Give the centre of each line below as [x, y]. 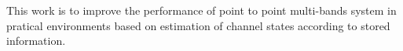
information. [36, 41]
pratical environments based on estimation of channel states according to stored [198, 25]
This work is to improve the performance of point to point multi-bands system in [201, 10]
